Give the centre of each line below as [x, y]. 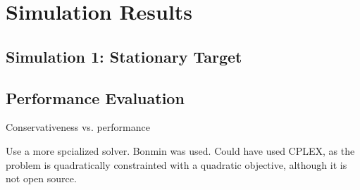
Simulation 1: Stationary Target [124, 56]
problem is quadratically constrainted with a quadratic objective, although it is [176, 164]
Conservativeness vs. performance [78, 127]
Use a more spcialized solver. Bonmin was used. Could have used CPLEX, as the [180, 150]
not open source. [41, 178]
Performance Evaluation [95, 97]
